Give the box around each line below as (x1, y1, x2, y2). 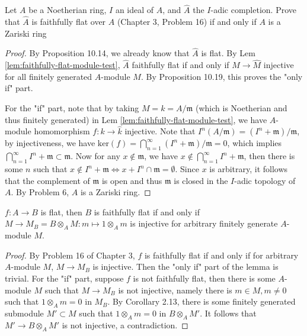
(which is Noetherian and (195, 102, 287, 114)
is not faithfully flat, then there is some (133, 272, 276, 284)
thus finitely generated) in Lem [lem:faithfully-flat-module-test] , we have (5, 113, 267, 125)
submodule (5, 306, 44, 319)
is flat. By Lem (201, 47, 255, 59)
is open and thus (101, 174, 162, 186)
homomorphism (34, 125, 90, 137)
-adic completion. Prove (210, 4, 296, 16)
